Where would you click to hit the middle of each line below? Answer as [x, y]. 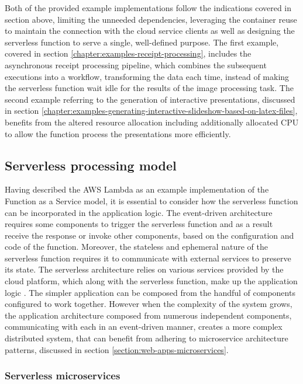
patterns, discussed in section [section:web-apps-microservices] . [117, 349]
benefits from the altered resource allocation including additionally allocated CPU [152, 122]
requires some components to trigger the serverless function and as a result [139, 224]
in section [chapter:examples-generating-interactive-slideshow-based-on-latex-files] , [151, 111]
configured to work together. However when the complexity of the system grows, [149, 304]
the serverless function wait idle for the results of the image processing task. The [149, 88]
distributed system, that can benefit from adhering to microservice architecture [147, 338]
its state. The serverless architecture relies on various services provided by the [144, 269]
